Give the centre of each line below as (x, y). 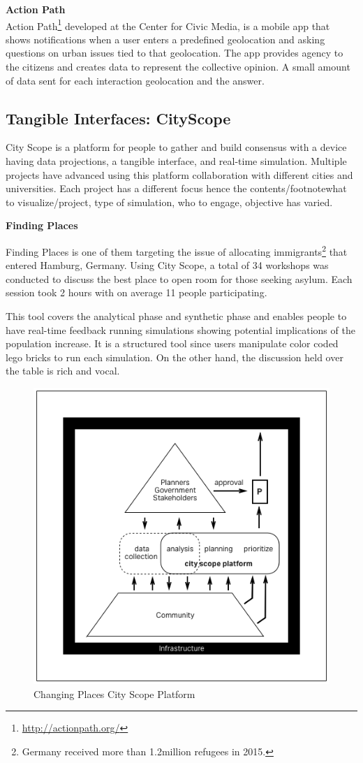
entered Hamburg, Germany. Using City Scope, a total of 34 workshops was (167, 265)
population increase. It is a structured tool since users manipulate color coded (172, 343)
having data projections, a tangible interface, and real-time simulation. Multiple (176, 161)
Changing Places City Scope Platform (114, 693)
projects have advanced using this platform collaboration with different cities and (179, 174)
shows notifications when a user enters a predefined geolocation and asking (165, 39)
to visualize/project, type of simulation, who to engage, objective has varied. (169, 202)
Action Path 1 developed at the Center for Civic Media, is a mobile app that (168, 24)
